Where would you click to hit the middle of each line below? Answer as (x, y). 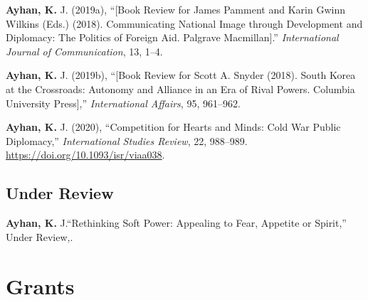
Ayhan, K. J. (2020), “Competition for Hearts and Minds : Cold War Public (173, 127)
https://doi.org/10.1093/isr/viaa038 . (85, 155)
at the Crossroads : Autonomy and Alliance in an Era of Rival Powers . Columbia (180, 89)
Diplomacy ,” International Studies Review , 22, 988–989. (127, 140)
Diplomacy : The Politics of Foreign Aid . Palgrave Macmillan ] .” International (172, 37)
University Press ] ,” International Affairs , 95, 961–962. (123, 103)
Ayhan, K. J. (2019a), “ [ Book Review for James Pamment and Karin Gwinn (175, 9)
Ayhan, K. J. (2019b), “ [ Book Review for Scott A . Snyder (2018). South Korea (181, 75)
